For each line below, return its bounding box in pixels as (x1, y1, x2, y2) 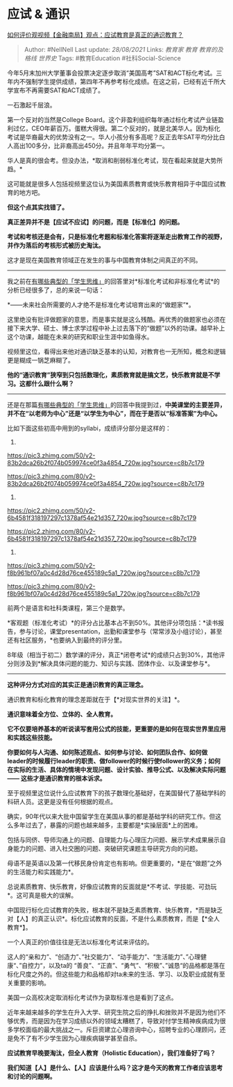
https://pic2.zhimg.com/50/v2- (7, 506, 96, 514)
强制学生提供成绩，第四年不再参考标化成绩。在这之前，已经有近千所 (25, 77, 220, 85)
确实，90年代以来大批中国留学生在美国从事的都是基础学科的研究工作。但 (7, 812, 216, 820)
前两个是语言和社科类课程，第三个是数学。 (7, 604, 129, 612)
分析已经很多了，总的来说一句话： (7, 286, 105, 294)
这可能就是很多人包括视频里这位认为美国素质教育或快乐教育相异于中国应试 (7, 180, 220, 188)
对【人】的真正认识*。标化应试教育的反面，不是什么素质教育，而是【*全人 (7, 914, 221, 923)
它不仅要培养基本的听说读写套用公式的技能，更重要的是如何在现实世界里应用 (7, 724, 226, 733)
